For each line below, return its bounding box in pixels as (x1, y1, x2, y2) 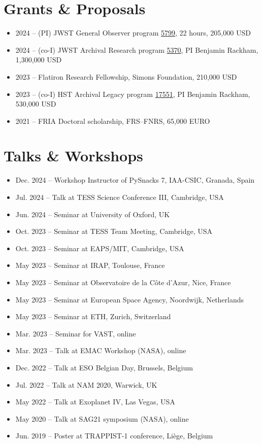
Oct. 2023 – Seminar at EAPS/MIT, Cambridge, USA (15, 243, 184, 253)
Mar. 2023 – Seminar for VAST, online (15, 328, 136, 338)
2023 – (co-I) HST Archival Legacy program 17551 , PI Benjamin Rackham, (15, 88, 250, 99)
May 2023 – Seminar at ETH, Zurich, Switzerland (15, 311, 171, 322)
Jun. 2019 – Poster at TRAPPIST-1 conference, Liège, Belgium (15, 430, 213, 441)
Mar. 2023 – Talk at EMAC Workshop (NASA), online (15, 345, 186, 356)
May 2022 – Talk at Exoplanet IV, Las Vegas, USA (15, 396, 175, 407)
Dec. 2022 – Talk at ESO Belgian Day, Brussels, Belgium (15, 362, 193, 372)
